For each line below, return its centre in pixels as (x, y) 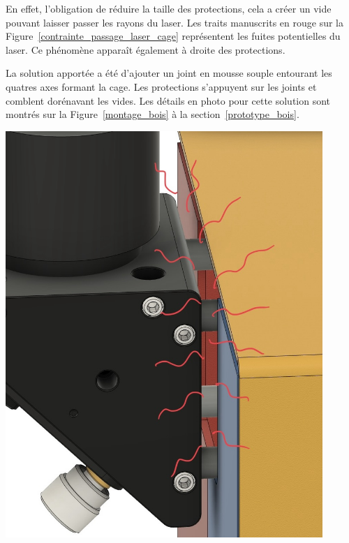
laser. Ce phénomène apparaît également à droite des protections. (146, 49)
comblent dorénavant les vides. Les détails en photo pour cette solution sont (168, 100)
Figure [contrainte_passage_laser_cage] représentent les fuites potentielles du (173, 36)
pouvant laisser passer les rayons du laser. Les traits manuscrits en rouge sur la (174, 22)
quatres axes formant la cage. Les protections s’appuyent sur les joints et (161, 86)
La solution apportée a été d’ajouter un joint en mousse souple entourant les (169, 73)
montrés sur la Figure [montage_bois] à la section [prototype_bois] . (153, 114)
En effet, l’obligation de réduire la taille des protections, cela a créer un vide (169, 8)
